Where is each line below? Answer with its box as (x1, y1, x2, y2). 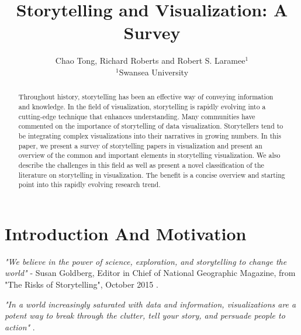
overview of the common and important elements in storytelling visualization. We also (18, 150, 281, 160)
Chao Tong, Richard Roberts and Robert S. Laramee (55, 54, 245, 67)
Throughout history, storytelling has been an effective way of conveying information (18, 92, 274, 102)
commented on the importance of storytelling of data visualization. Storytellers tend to (18, 121, 283, 131)
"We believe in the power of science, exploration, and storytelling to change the (5, 255, 287, 267)
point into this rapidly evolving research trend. (18, 179, 161, 189)
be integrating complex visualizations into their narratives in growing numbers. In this (18, 130, 281, 140)
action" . (5, 320, 35, 333)
